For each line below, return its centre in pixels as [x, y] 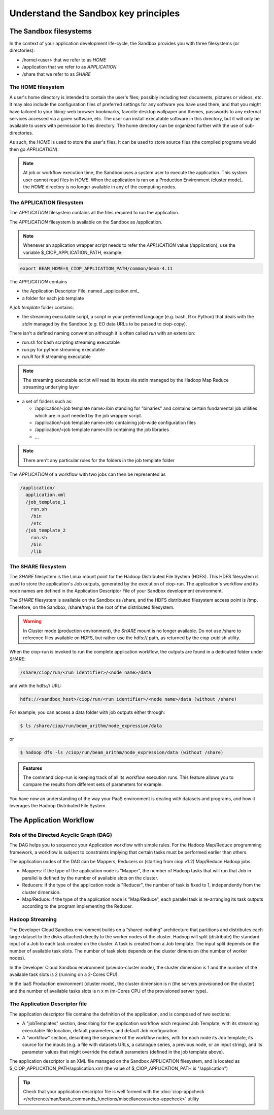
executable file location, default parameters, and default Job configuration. [100, 1030]
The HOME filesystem [37, 87]
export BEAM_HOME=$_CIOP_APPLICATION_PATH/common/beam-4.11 [96, 268]
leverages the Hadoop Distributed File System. [58, 806]
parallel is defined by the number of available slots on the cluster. [90, 878]
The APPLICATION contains [38, 281]
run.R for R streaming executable [56, 357]
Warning [32, 621]
